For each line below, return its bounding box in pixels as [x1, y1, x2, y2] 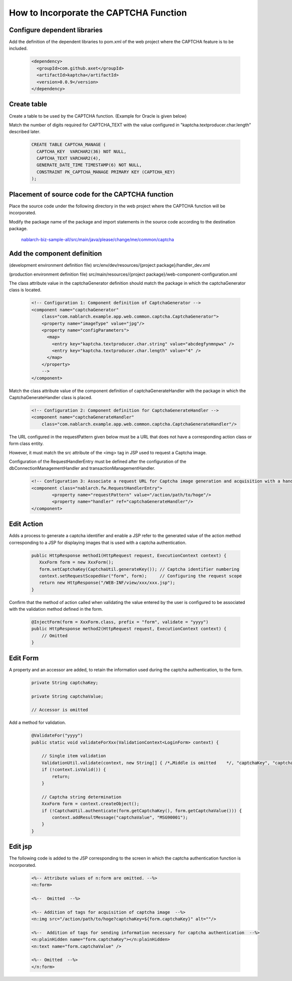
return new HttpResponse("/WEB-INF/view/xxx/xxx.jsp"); [39, 580, 175, 585]
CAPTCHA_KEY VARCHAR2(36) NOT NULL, [36, 149, 127, 154]
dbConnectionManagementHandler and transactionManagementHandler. [9, 465, 155, 471]
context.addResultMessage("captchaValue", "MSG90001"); [52, 815, 188, 820]
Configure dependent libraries [9, 26, 103, 34]
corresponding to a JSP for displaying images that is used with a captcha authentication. [9, 540, 187, 545]
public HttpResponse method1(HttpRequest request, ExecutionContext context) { [31, 553, 227, 558]
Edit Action [9, 520, 43, 528]
